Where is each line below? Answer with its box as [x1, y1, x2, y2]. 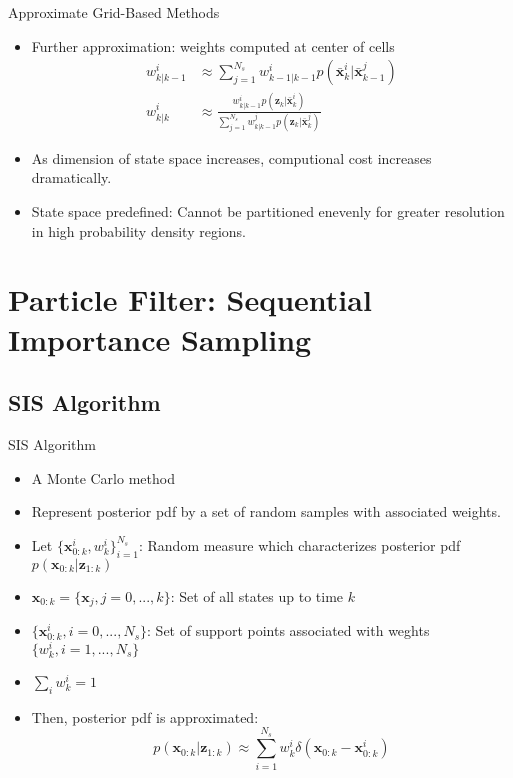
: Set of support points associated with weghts [147, 620, 430, 641]
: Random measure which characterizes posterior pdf [138, 534, 461, 555]
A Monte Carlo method [31, 467, 175, 488]
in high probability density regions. [31, 220, 246, 241]
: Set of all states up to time [170, 585, 344, 606]
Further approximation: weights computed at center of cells [31, 35, 395, 56]
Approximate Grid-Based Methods [8, 2, 220, 22]
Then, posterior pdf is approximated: [31, 706, 259, 727]
